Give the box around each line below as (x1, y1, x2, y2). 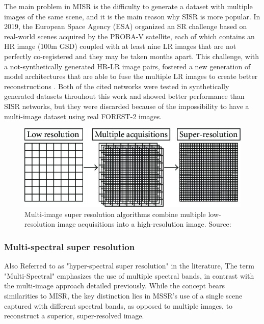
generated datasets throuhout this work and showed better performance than (4, 91, 245, 101)
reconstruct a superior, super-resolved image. (4, 310, 144, 321)
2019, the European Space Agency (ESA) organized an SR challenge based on (4, 21, 247, 32)
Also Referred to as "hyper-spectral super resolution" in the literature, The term (4, 260, 254, 271)
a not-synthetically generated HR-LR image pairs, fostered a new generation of (4, 61, 251, 71)
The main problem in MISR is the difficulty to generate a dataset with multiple (4, 1, 253, 11)
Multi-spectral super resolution (4, 240, 135, 253)
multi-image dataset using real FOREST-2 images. (4, 111, 162, 121)
